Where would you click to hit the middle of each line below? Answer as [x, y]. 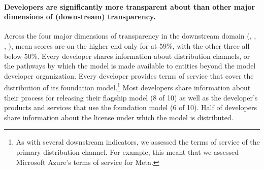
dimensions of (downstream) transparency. [80, 16]
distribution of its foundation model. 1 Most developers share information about [127, 87]
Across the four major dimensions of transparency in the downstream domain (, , [130, 36]
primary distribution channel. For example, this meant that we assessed [127, 151]
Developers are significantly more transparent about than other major [130, 6]
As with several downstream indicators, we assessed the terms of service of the [138, 142]
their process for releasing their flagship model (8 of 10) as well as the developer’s [131, 97]
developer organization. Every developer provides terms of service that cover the [129, 75]
